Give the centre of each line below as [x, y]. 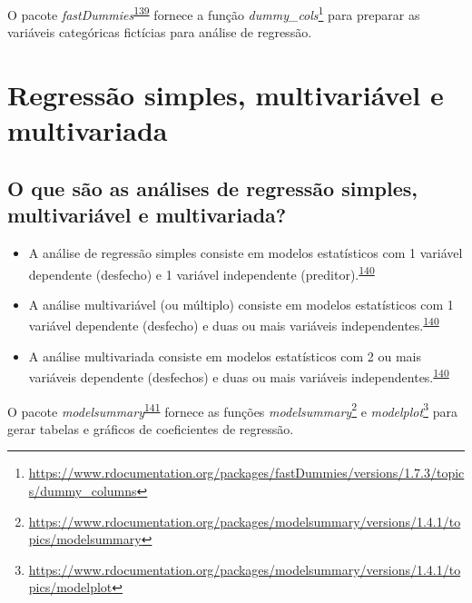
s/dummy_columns [83, 490]
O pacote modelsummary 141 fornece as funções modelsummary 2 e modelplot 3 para [232, 410]
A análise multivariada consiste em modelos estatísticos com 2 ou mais [225, 356]
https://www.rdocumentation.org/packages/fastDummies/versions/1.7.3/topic [246, 473]
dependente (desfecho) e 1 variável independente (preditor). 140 [202, 272]
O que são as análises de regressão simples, [212, 188]
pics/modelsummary [85, 539]
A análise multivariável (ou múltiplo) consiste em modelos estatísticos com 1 [241, 304]
